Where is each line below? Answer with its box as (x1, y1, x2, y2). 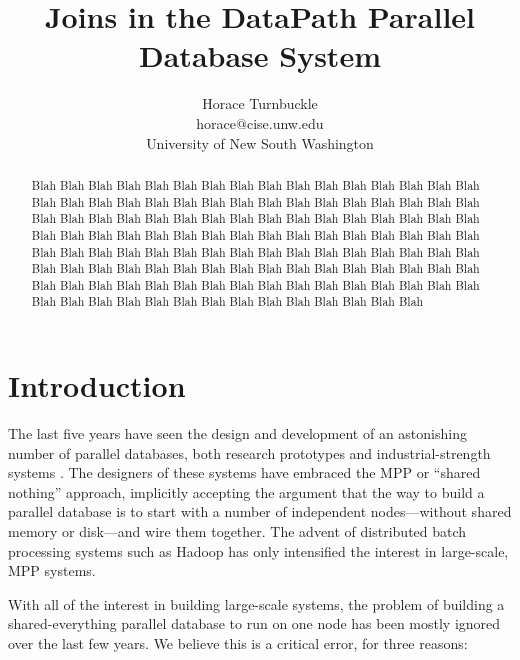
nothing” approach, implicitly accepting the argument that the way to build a (8, 481, 485, 502)
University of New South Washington (146, 132, 374, 153)
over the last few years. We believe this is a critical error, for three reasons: (8, 633, 468, 654)
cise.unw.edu (246, 112, 324, 133)
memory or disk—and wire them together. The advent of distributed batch (8, 521, 467, 542)
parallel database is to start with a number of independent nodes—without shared (8, 501, 512, 522)
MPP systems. (8, 560, 96, 581)
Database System (139, 35, 381, 76)
